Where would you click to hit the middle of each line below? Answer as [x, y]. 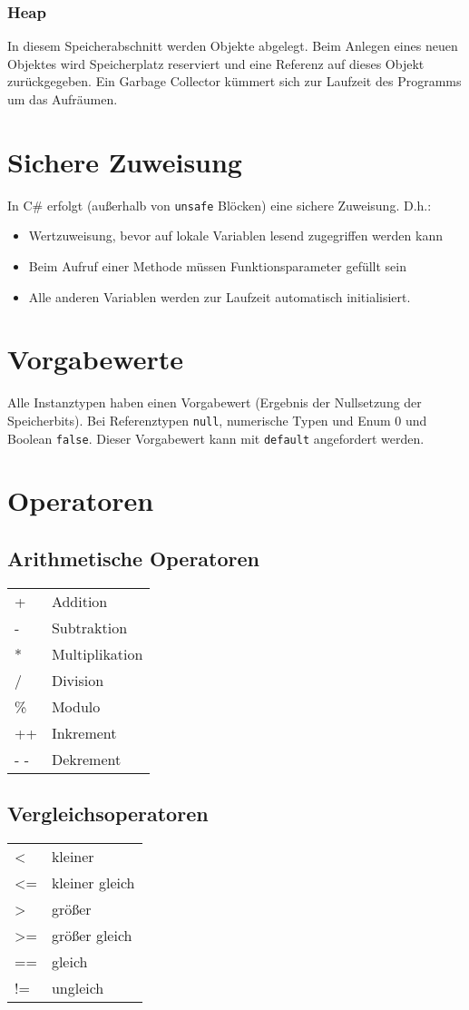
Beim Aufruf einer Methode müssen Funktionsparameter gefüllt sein [218, 265]
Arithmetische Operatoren [133, 558]
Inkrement [84, 732]
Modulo [76, 706]
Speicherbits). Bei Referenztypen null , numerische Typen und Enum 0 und [217, 420]
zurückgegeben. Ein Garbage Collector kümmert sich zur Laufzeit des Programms [234, 81]
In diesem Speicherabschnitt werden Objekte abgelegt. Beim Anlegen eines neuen [233, 46]
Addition [79, 601]
